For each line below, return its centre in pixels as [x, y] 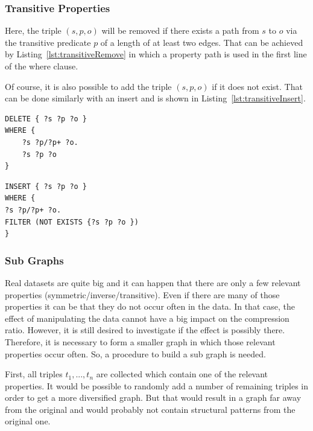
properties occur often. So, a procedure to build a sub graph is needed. [135, 353]
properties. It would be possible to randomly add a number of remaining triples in [157, 385]
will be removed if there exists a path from [180, 30]
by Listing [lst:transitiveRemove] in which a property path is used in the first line [156, 54]
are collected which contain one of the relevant [182, 374]
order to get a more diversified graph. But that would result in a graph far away [153, 397]
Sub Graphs [34, 260]
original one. [28, 421]
